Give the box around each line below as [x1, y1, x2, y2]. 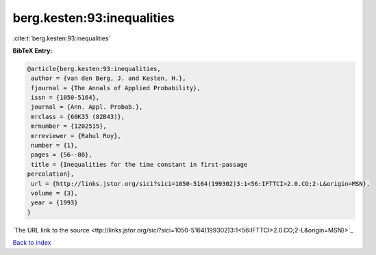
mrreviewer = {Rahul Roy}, [31, 132, 121, 139]
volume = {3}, [31, 189, 78, 197]
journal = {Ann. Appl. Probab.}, [31, 103, 143, 111]
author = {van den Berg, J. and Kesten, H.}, [31, 75, 186, 82]
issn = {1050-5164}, [31, 94, 100, 102]
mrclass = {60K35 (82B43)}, [31, 113, 125, 120]
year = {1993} [31, 199, 78, 206]
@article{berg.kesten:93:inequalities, [27, 65, 161, 72]
